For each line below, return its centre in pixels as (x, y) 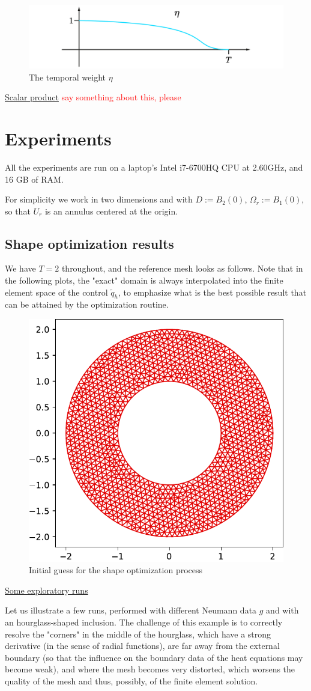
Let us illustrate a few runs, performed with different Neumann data (131, 610)
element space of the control (56, 292)
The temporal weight (67, 77)
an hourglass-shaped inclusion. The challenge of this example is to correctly (144, 622)
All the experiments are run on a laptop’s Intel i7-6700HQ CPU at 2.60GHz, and (154, 167)
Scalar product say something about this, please (93, 97)
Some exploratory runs (47, 590)
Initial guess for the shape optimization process (116, 570)
